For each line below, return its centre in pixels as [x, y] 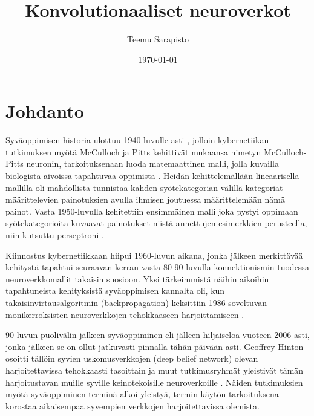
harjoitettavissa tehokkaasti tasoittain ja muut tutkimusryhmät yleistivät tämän [155, 370]
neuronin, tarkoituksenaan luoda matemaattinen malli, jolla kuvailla [153, 164]
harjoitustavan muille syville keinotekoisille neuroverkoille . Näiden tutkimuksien [154, 382]
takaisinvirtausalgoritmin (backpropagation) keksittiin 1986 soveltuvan [136, 302]
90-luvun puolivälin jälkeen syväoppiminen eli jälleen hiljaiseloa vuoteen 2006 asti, [158, 335]
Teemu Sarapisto [158, 39]
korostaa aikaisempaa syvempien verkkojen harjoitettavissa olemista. [132, 405]
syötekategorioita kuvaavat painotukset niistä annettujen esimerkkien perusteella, [156, 223]
